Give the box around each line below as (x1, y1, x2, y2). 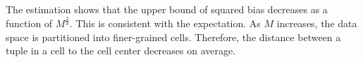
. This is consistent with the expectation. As (69, 15, 261, 30)
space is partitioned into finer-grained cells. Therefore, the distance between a (6, 29, 341, 44)
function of (6, 15, 53, 30)
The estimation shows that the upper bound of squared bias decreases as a (6, 2, 328, 16)
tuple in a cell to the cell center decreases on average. (6, 43, 236, 58)
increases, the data (276, 15, 357, 30)
